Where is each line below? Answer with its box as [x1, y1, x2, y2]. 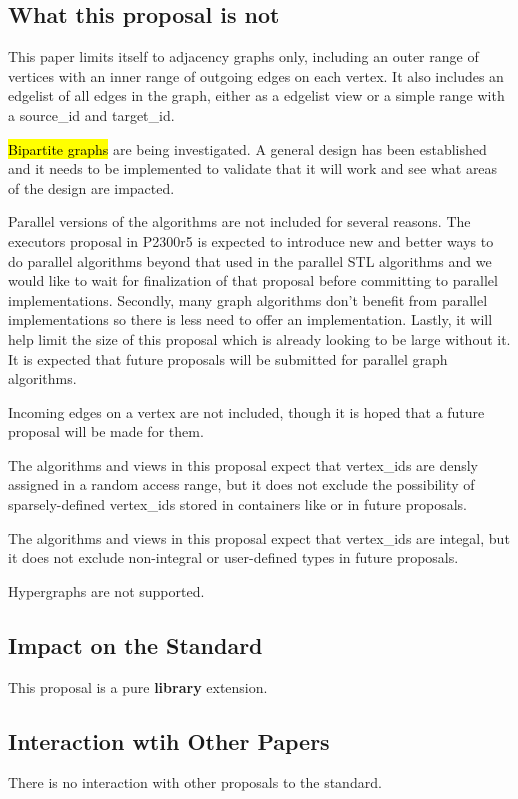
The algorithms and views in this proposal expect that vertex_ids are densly [8, 454, 479, 475]
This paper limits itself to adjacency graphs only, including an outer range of [8, 46, 479, 67]
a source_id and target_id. [8, 104, 175, 125]
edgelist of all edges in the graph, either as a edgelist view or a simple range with [8, 85, 505, 106]
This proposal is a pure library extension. [8, 676, 268, 697]
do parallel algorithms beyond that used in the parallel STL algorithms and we [8, 250, 492, 271]
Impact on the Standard [8, 629, 263, 660]
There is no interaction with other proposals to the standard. [8, 772, 382, 793]
